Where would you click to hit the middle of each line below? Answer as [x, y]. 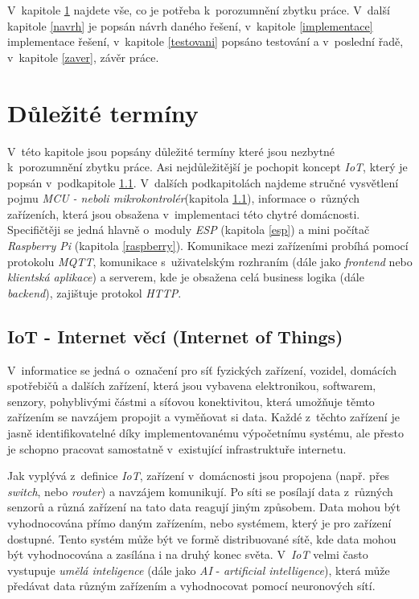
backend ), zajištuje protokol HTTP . [94, 292]
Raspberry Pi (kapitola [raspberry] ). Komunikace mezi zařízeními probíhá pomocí [208, 246]
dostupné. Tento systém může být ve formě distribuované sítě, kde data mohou [202, 538]
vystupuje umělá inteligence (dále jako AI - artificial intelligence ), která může [199, 570]
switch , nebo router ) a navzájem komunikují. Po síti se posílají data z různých [200, 491]
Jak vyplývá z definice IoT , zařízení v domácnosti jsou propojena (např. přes [199, 476]
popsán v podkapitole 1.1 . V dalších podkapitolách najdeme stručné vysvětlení [203, 182]
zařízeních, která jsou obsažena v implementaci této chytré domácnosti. [184, 213]
